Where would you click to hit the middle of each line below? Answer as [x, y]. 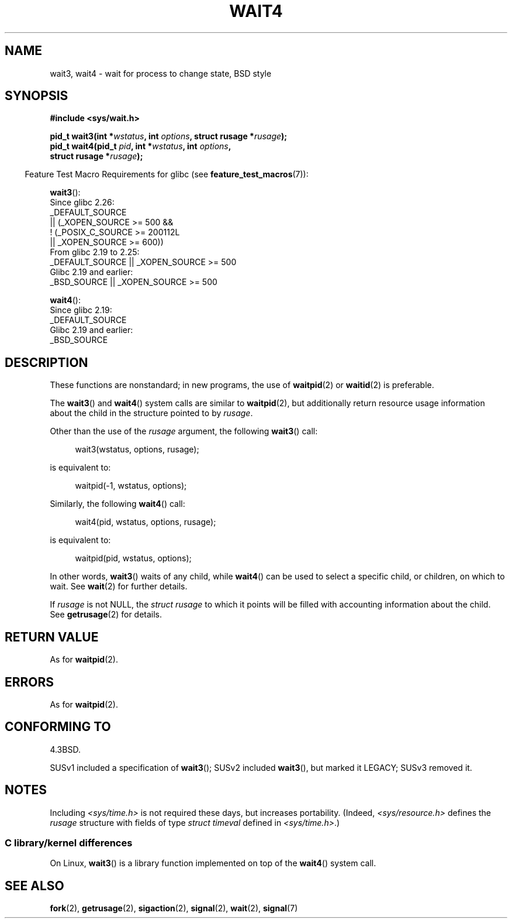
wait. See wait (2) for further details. [119, 586]
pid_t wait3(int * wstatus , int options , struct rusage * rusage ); [169, 136]
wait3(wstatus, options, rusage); [137, 450]
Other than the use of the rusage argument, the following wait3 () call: [184, 431]
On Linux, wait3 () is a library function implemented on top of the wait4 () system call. [213, 863]
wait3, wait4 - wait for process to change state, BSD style [161, 73]
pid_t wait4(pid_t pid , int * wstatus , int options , [141, 146]
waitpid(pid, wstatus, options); [133, 558]
